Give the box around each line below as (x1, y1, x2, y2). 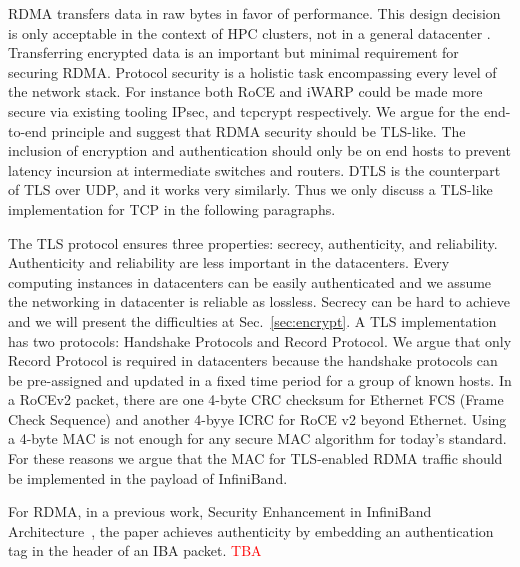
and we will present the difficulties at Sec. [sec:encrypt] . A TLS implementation (8, 310, 497, 331)
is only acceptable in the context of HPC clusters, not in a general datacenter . (8, 22, 491, 43)
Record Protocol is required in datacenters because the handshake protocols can (8, 350, 498, 371)
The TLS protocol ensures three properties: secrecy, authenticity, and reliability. (8, 232, 498, 253)
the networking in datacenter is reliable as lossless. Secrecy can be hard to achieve (8, 291, 510, 312)
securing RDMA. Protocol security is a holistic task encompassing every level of (8, 61, 497, 82)
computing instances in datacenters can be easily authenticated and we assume (8, 271, 492, 292)
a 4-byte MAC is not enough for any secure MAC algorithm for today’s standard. (8, 428, 507, 449)
